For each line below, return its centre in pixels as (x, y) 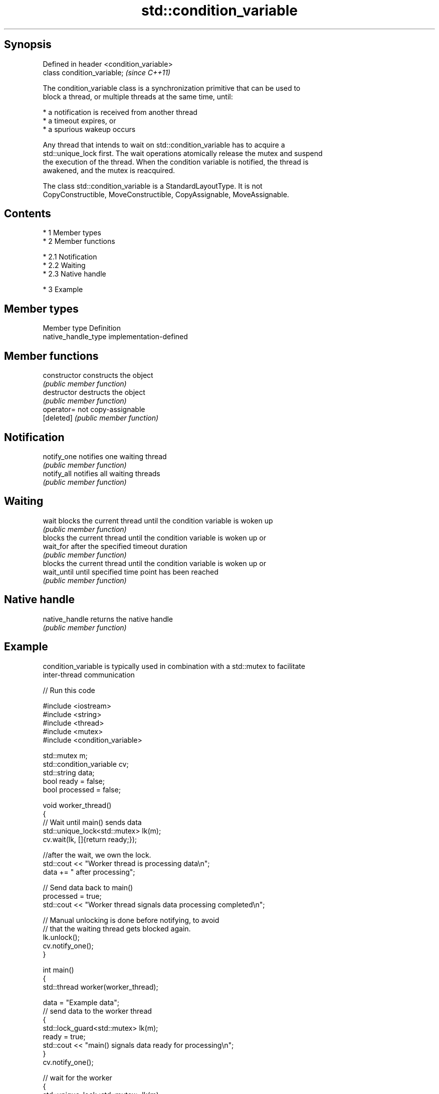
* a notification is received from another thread (120, 112)
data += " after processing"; (89, 872)
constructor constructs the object (98, 375)
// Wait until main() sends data (92, 822)
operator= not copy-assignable (94, 409)
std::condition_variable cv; (86, 764)
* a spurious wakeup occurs (89, 129)
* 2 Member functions (79, 241)
